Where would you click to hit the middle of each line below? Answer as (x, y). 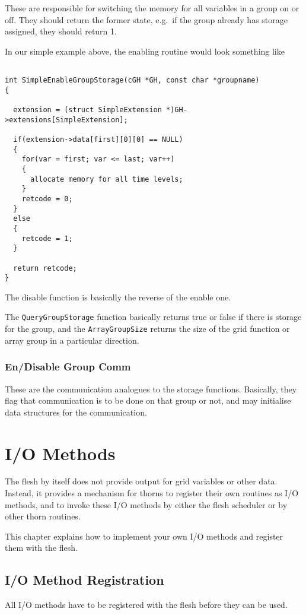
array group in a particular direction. (72, 340)
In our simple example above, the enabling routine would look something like (145, 51)
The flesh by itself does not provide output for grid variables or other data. (141, 481)
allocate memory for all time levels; (106, 179)
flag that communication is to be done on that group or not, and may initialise (148, 400)
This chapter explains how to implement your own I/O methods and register (144, 536)
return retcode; (45, 268)
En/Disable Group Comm (68, 367)
